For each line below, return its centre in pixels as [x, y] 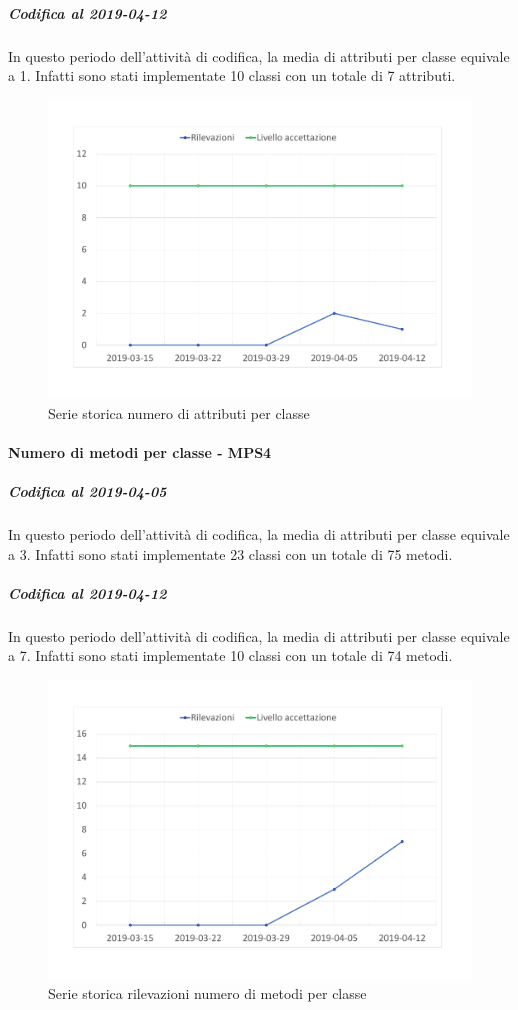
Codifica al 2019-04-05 [87, 491]
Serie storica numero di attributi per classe [179, 412]
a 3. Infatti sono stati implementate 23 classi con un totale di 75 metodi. [230, 553]
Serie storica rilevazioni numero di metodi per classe [207, 992]
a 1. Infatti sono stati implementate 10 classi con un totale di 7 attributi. [232, 75]
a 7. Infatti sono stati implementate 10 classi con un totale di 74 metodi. [230, 655]
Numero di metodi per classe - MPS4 [140, 451]
